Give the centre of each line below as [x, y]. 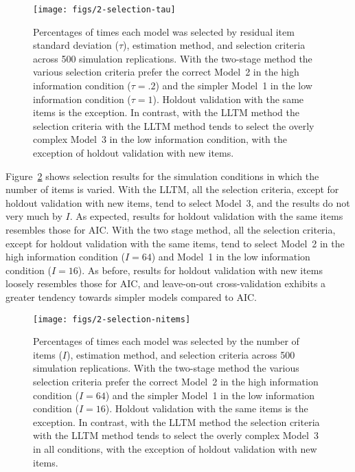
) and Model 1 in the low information [231, 257]
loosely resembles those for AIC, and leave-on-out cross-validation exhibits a [166, 283]
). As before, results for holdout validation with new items [201, 270]
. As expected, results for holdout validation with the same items [206, 216]
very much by [34, 216]
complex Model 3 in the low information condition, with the [160, 139]
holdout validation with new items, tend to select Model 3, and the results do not [178, 202]
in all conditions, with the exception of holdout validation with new [175, 448]
